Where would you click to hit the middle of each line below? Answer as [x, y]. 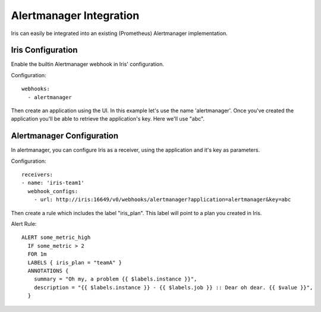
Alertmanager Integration [75, 15]
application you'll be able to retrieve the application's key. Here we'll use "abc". [108, 119]
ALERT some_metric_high [56, 237]
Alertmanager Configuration [65, 136]
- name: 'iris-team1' [53, 183]
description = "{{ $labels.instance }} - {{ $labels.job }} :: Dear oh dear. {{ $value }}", [173, 287]
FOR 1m [37, 254]
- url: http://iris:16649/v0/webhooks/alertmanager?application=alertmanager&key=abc [162, 200]
